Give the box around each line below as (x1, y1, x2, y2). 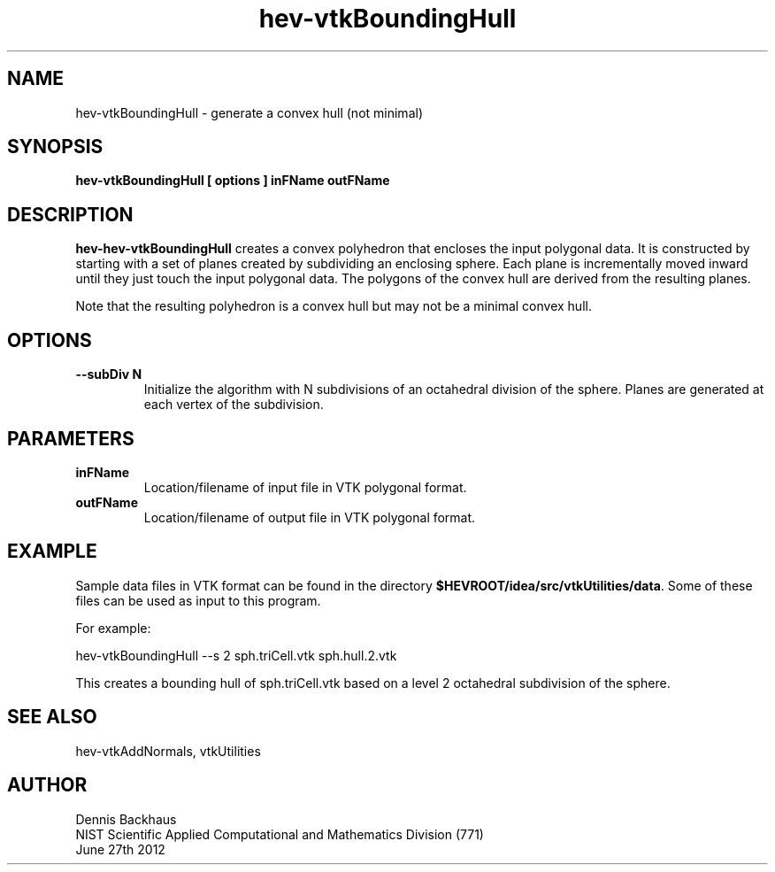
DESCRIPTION (7, 203, 134, 226)
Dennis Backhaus (75, 811, 177, 827)
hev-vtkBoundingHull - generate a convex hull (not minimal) (75, 104, 423, 120)
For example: (75, 620, 151, 636)
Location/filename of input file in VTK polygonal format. (143, 479, 467, 495)
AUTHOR (7, 774, 88, 797)
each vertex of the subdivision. (143, 397, 324, 413)
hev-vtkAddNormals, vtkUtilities (75, 743, 261, 759)
